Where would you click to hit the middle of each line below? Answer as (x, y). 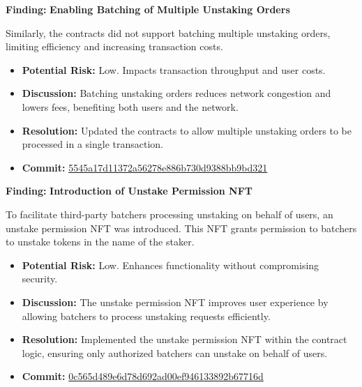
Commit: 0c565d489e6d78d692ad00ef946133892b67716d (143, 376)
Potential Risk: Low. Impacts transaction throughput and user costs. (174, 69)
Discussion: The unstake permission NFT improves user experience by (175, 302)
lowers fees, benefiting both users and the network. (130, 106)
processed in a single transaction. (93, 144)
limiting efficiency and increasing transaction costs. (114, 46)
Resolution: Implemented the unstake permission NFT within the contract (184, 339)
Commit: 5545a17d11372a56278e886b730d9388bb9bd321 (145, 167)
